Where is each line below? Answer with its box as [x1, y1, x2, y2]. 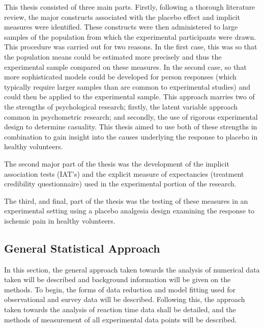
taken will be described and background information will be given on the [4, 274, 231, 285]
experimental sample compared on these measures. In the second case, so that [4, 61, 247, 72]
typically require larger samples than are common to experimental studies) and [4, 81, 250, 92]
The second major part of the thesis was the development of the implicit [4, 158, 229, 169]
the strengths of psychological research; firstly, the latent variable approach [4, 101, 238, 112]
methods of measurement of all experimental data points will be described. [4, 314, 237, 324]
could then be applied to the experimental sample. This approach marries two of [4, 91, 255, 102]
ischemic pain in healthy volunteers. [4, 215, 115, 226]
